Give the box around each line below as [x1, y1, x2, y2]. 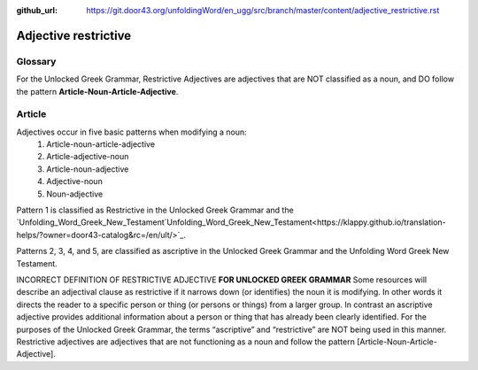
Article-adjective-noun [46, 151, 129, 162]
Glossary [16, 55, 57, 67]
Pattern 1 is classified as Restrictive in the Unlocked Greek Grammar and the [16, 204, 294, 216]
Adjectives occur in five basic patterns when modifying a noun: [16, 127, 247, 137]
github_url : [16, 5, 58, 15]
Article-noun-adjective [46, 164, 129, 174]
